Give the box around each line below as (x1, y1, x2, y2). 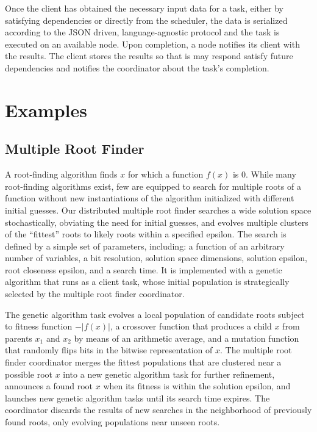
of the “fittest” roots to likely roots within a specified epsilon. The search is (5, 228, 287, 240)
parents (5, 331, 32, 344)
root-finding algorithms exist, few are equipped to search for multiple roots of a (5, 179, 301, 192)
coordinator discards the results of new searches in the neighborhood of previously (5, 403, 312, 416)
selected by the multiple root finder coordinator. (5, 287, 185, 300)
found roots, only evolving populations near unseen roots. (5, 416, 220, 428)
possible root (5, 367, 52, 380)
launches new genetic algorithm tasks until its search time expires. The (5, 391, 270, 404)
